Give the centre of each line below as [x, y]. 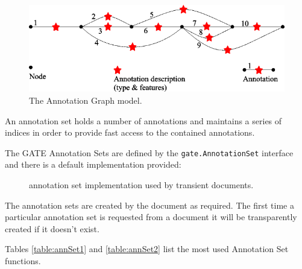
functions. [23, 260]
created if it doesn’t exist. [52, 228]
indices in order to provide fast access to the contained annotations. [130, 132]
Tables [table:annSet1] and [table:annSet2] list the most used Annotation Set [147, 249]
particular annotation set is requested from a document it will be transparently [151, 217]
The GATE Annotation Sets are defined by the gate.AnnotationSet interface [149, 152]
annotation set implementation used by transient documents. [141, 185]
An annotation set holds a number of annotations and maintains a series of [143, 120]
